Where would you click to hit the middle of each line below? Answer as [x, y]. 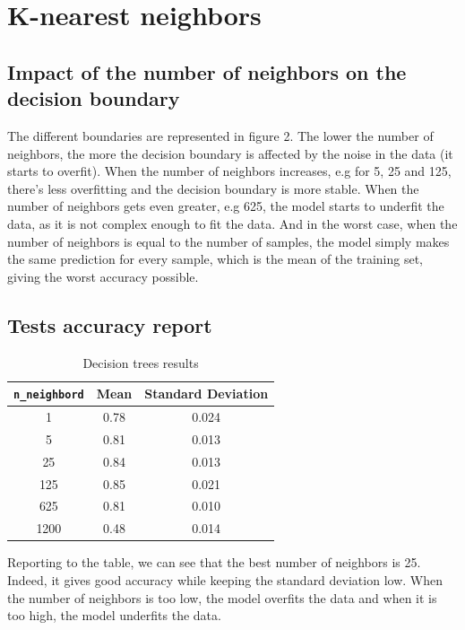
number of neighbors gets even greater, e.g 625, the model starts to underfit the [226, 206]
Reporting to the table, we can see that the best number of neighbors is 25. [214, 562]
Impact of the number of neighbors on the [207, 71]
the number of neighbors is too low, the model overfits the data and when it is [222, 597]
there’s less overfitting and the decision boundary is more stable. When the [213, 188]
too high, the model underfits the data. [114, 615]
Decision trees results [141, 362]
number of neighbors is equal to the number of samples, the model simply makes [228, 241]
